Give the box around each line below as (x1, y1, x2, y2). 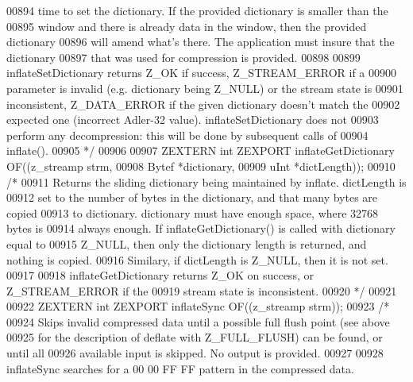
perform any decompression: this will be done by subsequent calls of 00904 (6, 126, 369, 143)
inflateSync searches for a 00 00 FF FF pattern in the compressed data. (6, 360, 354, 376)
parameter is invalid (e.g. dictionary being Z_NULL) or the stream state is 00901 (6, 79, 403, 96)
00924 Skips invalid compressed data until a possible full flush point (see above (6, 313, 390, 330)
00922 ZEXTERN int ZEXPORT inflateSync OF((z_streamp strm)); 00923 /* (6, 298, 390, 314)
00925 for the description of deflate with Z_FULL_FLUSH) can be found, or (6, 329, 383, 345)
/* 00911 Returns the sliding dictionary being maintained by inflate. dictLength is (6, 173, 407, 190)
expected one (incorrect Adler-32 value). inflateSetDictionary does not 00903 (6, 111, 379, 128)
